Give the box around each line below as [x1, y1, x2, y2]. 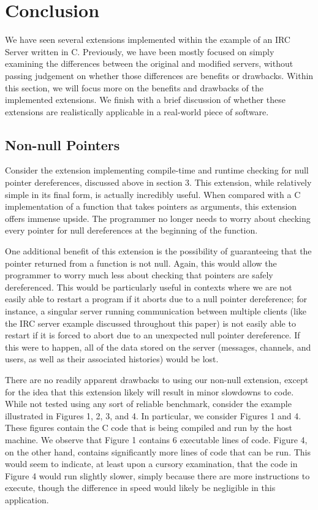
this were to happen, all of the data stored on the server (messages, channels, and [5, 340, 311, 353]
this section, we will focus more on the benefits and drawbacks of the [5, 81, 263, 94]
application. [5, 493, 49, 506]
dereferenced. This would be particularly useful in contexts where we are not [5, 280, 292, 293]
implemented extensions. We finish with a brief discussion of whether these [5, 93, 286, 106]
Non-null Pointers [5, 135, 120, 154]
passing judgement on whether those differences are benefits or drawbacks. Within [5, 69, 314, 82]
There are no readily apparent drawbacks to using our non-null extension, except [5, 373, 309, 386]
